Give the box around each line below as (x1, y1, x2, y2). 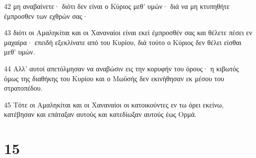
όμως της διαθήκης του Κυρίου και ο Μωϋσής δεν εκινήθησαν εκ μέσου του (4, 73, 224, 83)
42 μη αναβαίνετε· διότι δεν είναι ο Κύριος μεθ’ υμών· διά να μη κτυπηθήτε (4, 1, 230, 11)
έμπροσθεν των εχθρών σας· (4, 10, 88, 21)
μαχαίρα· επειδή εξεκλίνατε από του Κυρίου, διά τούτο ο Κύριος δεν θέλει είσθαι (4, 37, 242, 47)
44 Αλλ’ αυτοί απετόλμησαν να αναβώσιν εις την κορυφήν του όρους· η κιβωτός (4, 63, 239, 73)
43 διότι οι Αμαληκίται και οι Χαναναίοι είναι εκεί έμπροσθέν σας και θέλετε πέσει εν (4, 27, 253, 38)
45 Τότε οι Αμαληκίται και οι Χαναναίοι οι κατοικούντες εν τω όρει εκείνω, (4, 99, 224, 109)
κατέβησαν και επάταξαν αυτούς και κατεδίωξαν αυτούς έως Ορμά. (4, 109, 197, 119)
